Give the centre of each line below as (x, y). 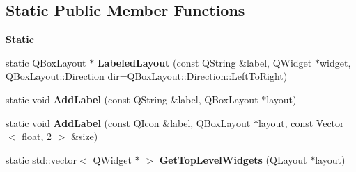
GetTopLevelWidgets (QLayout (233, 159)
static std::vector (41, 159)
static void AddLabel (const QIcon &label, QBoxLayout (128, 122)
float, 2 (37, 136)
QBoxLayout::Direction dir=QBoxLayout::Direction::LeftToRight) (147, 76)
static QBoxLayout (46, 62)
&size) (85, 136)
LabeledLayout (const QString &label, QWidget (204, 62)
